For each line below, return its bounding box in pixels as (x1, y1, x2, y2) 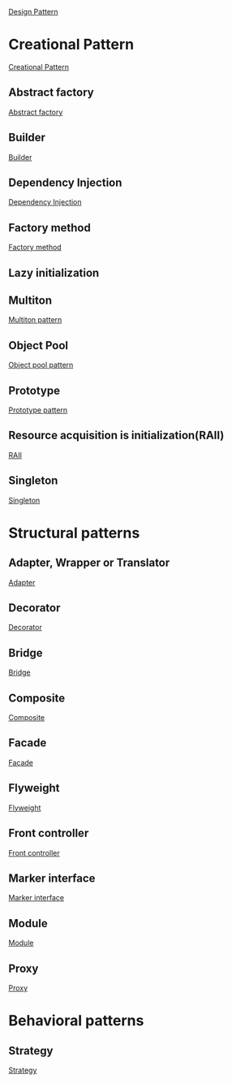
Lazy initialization (8, 265, 100, 279)
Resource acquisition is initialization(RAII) (8, 429, 225, 442)
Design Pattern (8, 7, 58, 16)
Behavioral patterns (8, 1012, 144, 1030)
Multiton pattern (8, 315, 62, 325)
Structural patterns (8, 524, 140, 542)
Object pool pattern (8, 360, 74, 370)
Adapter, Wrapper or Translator (8, 556, 170, 570)
